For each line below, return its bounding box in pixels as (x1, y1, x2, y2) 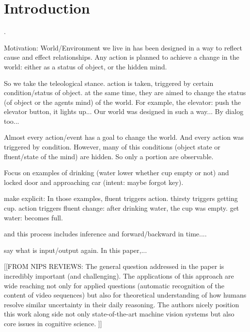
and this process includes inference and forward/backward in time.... (4, 229, 207, 239)
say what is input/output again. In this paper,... (4, 245, 147, 255)
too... (4, 116, 19, 126)
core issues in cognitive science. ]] (4, 318, 102, 328)
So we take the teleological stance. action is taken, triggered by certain (4, 78, 214, 88)
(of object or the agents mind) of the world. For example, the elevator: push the (4, 97, 241, 107)
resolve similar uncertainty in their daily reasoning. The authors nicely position (4, 299, 239, 309)
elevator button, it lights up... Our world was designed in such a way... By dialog (4, 106, 244, 116)
